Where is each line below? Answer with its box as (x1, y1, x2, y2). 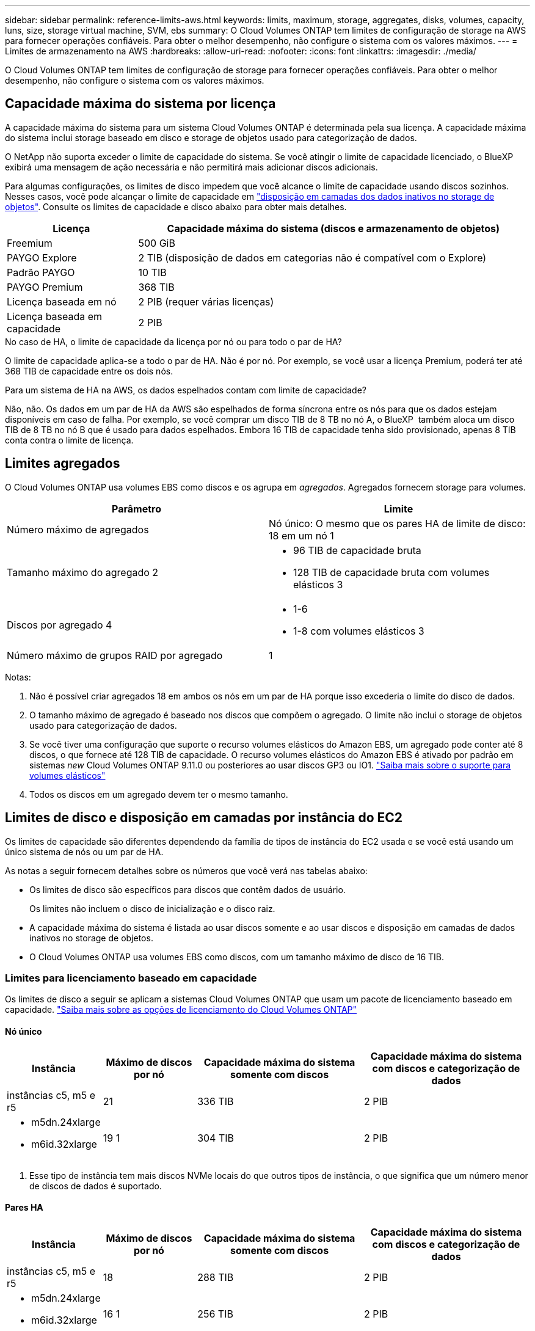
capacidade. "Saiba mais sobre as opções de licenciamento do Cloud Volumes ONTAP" (5, 1004, 357, 1015)
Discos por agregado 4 (7, 618, 112, 631)
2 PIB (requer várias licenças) (138, 295, 274, 308)
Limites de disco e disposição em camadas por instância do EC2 (5, 810, 403, 826)
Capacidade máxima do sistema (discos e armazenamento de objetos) (167, 222, 500, 235)
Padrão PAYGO (7, 266, 75, 279)
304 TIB (197, 1131, 235, 1144)
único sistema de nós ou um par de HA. (5, 846, 164, 857)
